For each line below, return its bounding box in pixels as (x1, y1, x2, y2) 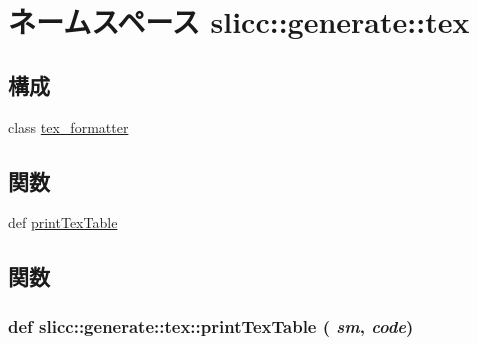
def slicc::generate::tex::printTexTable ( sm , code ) (8, 313, 414, 338)
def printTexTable (8, 212, 118, 233)
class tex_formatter (8, 116, 129, 137)
